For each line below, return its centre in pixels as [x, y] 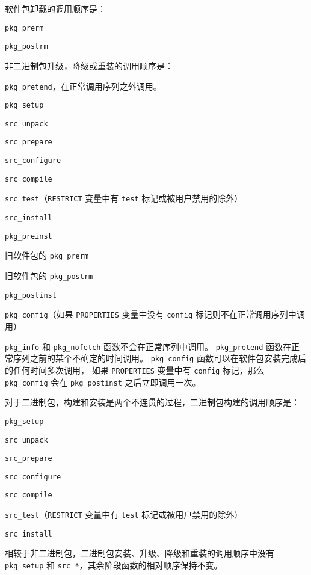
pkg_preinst [29, 236]
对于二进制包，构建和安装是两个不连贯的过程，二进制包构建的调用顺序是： [152, 402]
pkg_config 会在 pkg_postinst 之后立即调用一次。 [103, 382]
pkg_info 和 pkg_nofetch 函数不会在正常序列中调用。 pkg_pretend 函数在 [148, 346]
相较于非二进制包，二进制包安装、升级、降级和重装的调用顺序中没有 [140, 553]
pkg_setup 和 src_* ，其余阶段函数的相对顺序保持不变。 [114, 565]
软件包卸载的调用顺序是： [55, 8]
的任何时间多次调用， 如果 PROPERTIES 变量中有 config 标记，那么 [135, 370]
